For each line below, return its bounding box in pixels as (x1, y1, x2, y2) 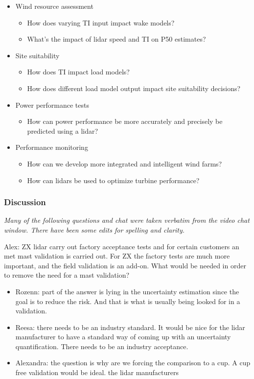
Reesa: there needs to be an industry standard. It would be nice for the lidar (15, 322, 245, 332)
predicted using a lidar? (27, 125, 98, 136)
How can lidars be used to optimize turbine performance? (27, 175, 200, 185)
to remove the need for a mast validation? (4, 270, 130, 280)
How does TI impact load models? (27, 67, 130, 77)
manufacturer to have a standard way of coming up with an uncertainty (15, 332, 231, 342)
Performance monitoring (15, 142, 88, 152)
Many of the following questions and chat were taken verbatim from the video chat (4, 215, 250, 225)
